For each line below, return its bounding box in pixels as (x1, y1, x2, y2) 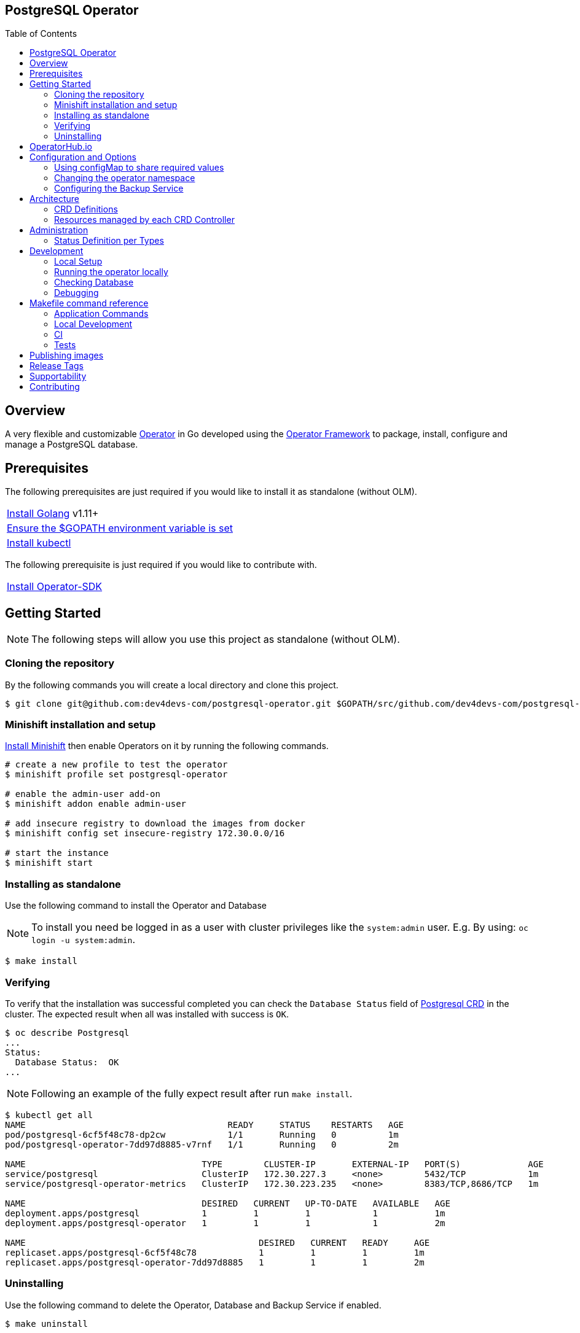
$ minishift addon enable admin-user (5, 799, 187, 809)
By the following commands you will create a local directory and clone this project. (5, 679, 339, 690)
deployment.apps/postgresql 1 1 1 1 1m (5, 1208, 445, 1218)
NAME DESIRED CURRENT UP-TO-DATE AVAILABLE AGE (5, 1198, 450, 1208)
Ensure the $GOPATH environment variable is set (7, 522, 233, 535)
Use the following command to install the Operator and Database (5, 900, 267, 911)
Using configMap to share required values (54, 162, 224, 173)
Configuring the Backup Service (54, 183, 184, 194)
